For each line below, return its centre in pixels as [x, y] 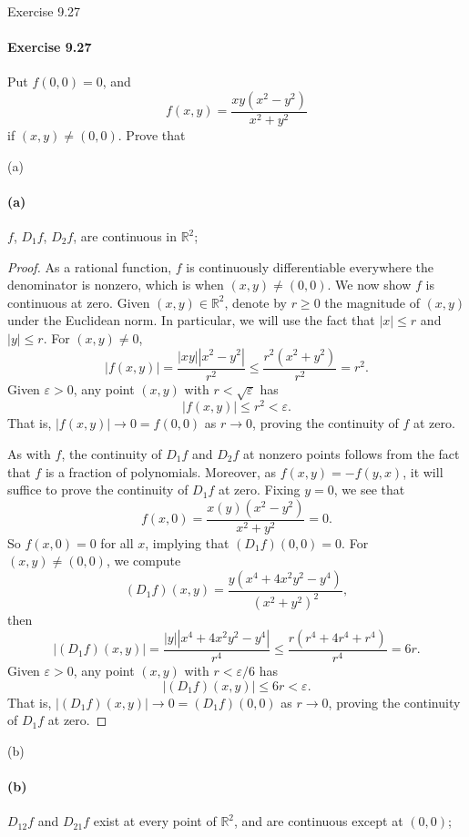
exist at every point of [155, 821]
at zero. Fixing [259, 490]
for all [117, 542]
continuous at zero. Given [79, 302]
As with [29, 454]
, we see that [369, 490]
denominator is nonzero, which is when [116, 285]
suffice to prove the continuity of [98, 490]
